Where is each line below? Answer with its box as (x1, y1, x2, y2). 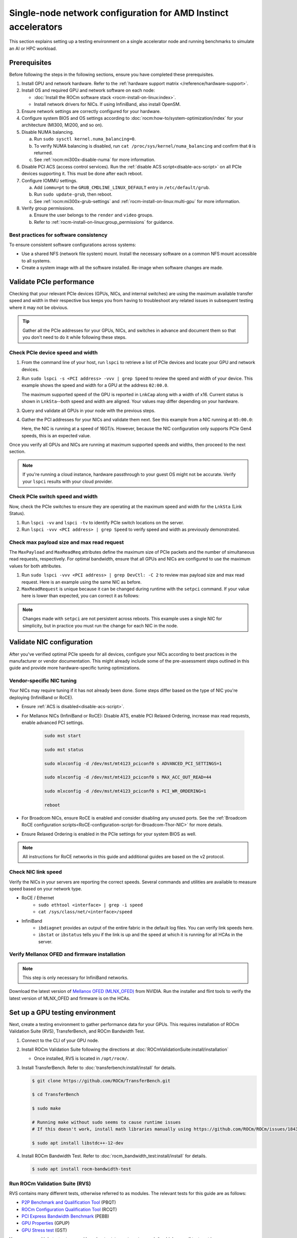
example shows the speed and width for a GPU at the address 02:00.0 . (21, 382, 169, 388)
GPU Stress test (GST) (21, 1227, 67, 1233)
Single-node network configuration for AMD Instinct (9, 7, 229, 18)
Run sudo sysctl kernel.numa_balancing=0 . (34, 136, 136, 142)
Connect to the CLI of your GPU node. (21, 1037, 99, 1043)
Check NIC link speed (9, 869, 62, 876)
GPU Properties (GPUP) (21, 1220, 70, 1226)
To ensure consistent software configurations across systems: (9, 242, 136, 248)
